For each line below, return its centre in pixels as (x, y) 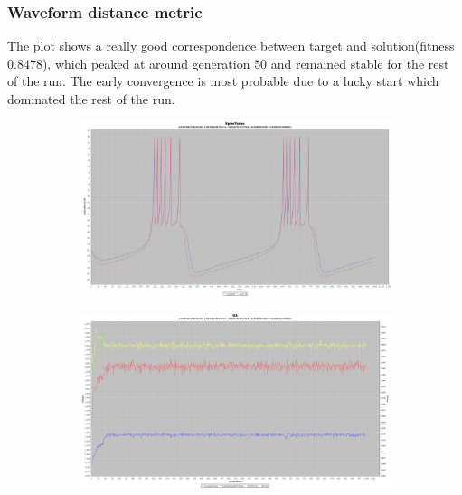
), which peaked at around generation (146, 63)
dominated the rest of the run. (91, 99)
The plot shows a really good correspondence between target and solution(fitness (231, 46)
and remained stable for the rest (360, 63)
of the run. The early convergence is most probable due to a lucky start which (223, 81)
